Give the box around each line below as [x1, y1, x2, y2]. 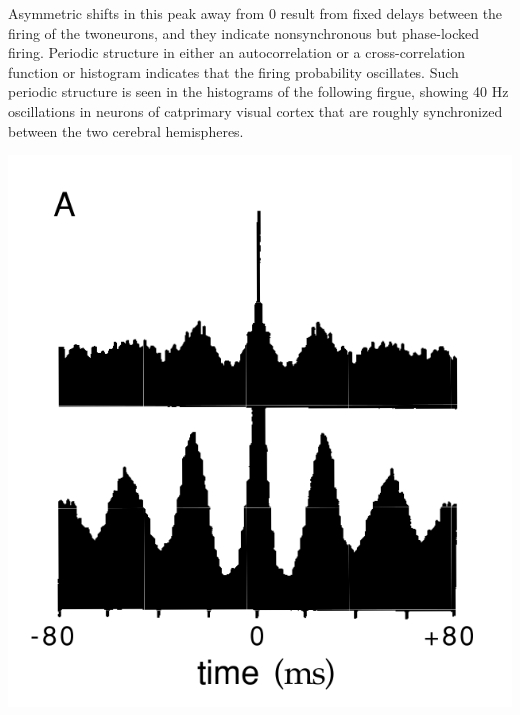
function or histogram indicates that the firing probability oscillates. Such [8, 61, 459, 82]
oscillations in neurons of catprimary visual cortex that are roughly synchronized [8, 100, 503, 121]
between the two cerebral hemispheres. [8, 120, 244, 141]
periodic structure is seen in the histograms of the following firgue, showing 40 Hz [8, 81, 509, 102]
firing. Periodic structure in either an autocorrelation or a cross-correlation [8, 42, 466, 63]
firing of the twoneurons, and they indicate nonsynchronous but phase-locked [8, 22, 480, 43]
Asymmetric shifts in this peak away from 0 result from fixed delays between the [8, 3, 503, 23]
